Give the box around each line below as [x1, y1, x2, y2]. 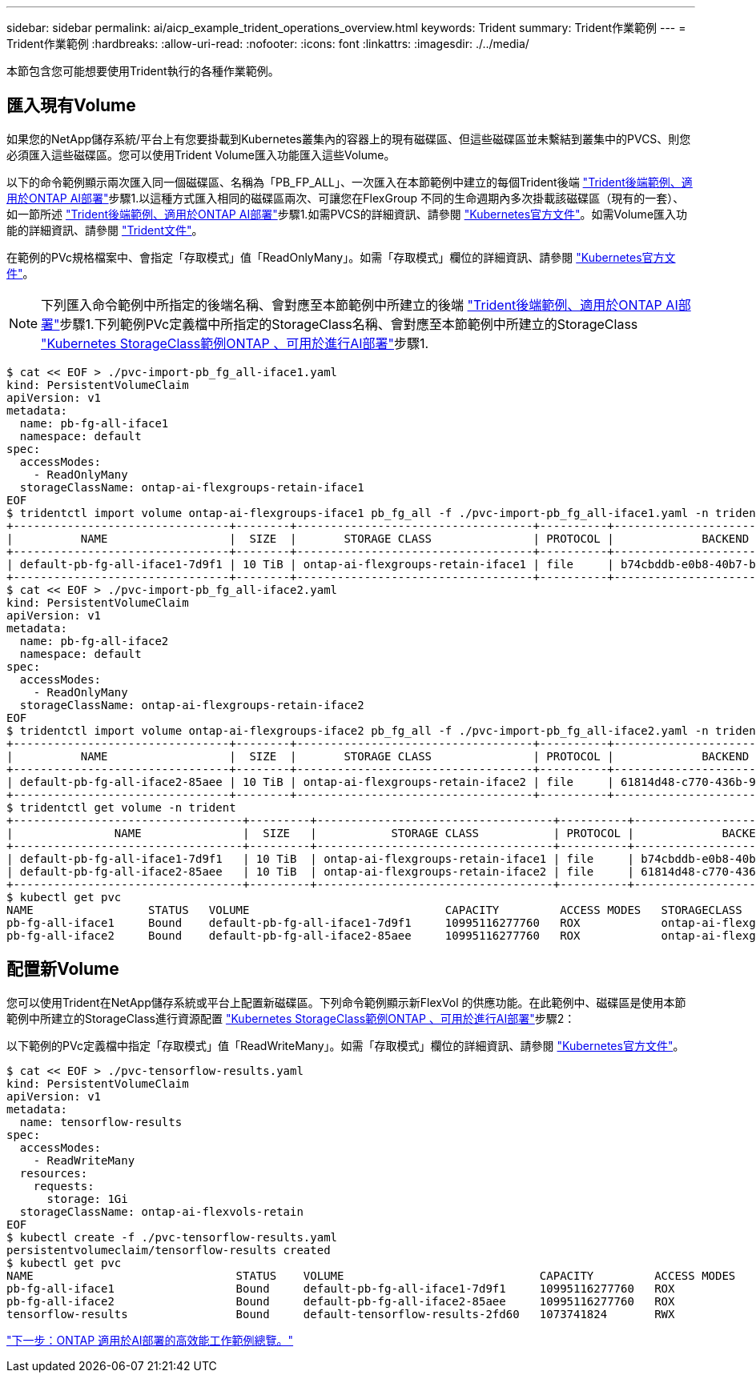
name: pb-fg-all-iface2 [19, 634, 169, 647]
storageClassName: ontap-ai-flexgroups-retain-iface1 [19, 480, 364, 494]
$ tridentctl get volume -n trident [6, 800, 236, 814]
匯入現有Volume [6, 95, 136, 116]
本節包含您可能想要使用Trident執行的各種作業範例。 [6, 64, 279, 78]
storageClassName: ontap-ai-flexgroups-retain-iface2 [19, 698, 364, 712]
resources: [19, 1166, 88, 1180]
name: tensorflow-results [19, 1115, 183, 1128]
